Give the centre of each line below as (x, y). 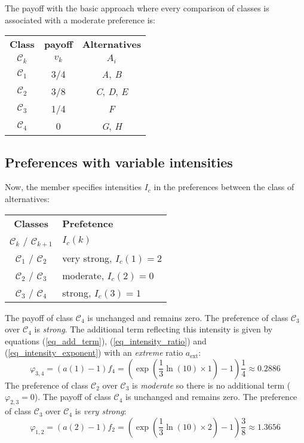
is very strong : (101, 411)
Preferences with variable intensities (119, 162)
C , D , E (111, 91)
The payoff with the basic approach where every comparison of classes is (137, 8)
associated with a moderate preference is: (80, 19)
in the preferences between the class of (224, 187)
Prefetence (88, 223)
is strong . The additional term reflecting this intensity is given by (153, 329)
